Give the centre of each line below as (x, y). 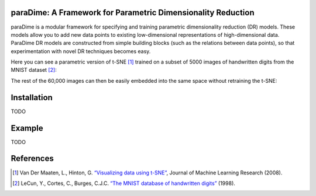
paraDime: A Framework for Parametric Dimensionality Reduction (133, 13)
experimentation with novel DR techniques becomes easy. (81, 51)
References (32, 158)
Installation (32, 97)
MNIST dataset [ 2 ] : (34, 70)
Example (27, 128)
